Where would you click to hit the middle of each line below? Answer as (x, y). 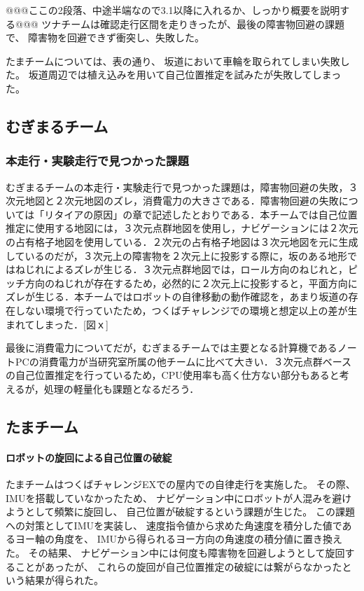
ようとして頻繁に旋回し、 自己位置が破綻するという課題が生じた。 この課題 (180, 512)
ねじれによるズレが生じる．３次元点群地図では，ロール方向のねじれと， (182, 269)
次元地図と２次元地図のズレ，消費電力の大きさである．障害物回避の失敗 (172, 201)
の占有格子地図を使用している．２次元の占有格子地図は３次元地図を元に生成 (182, 241)
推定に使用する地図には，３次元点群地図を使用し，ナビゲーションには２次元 (182, 228)
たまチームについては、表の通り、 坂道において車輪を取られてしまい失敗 (173, 61)
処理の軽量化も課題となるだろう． (121, 388)
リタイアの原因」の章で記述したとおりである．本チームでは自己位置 (201, 214)
